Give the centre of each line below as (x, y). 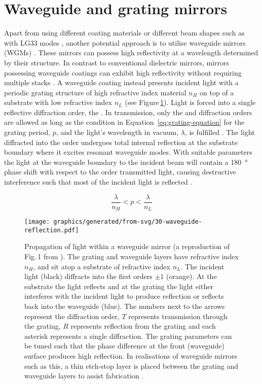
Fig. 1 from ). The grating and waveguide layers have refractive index (132, 256)
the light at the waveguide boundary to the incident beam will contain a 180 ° (126, 162)
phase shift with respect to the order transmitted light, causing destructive (120, 172)
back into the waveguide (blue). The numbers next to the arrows (125, 306)
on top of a (217, 92)
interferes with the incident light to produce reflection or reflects (124, 296)
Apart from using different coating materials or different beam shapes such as (124, 33)
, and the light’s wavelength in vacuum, (117, 132)
